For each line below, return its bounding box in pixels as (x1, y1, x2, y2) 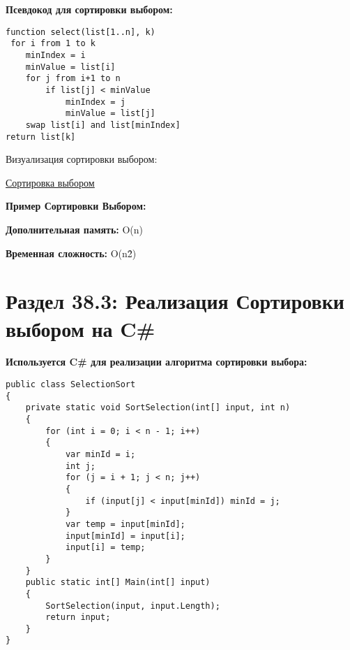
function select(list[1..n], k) (6, 27, 155, 37)
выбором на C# (6, 314, 155, 342)
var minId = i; (65, 449, 136, 459)
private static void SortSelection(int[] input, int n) (25, 403, 291, 413)
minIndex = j (65, 96, 125, 107)
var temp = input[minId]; (65, 519, 185, 529)
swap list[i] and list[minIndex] (25, 120, 181, 130)
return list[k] (6, 131, 76, 142)
